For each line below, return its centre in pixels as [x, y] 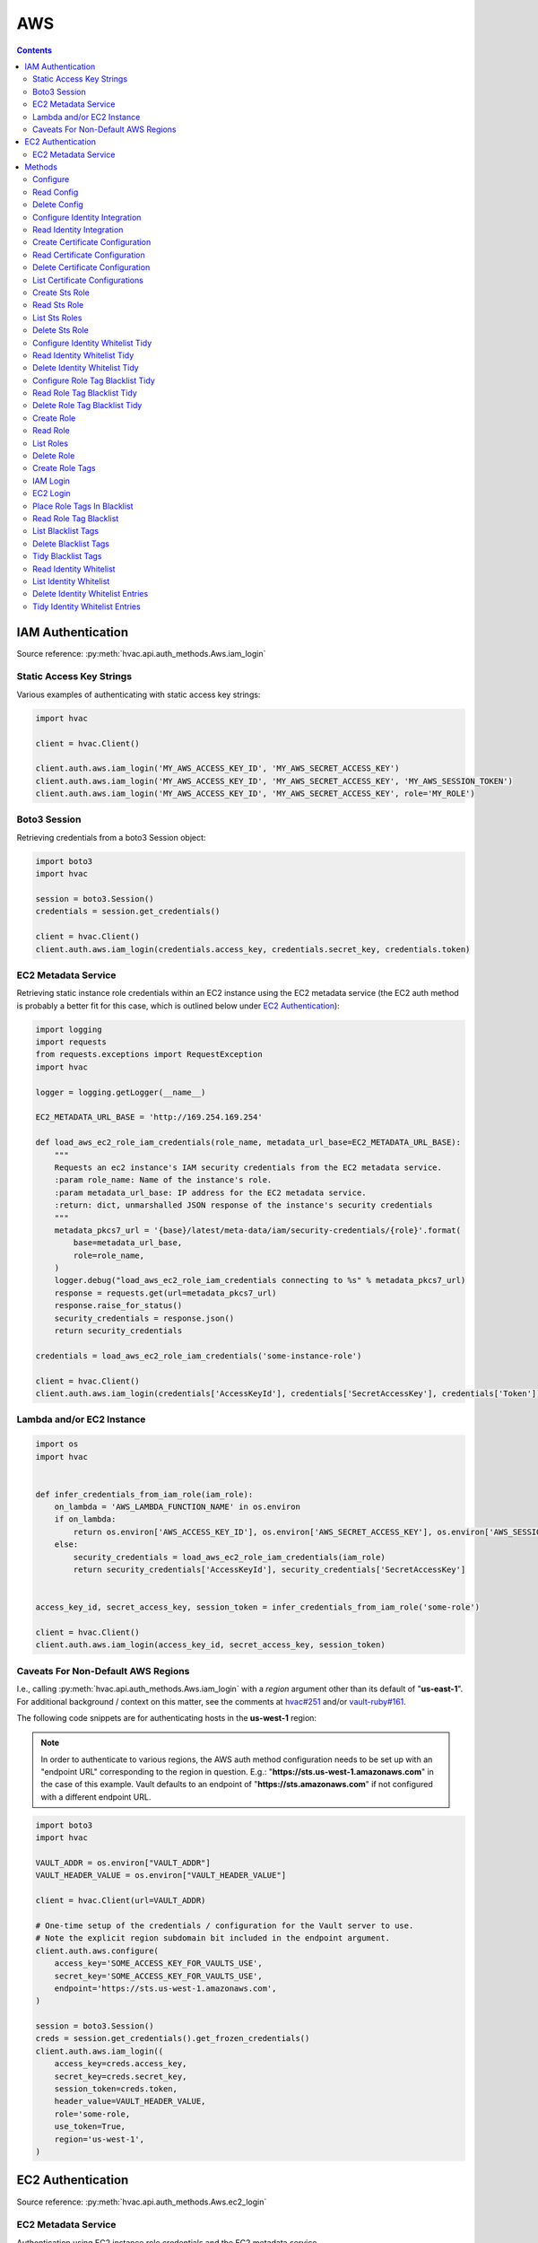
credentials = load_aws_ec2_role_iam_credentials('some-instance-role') [199, 1356]
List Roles [51, 443]
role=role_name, [109, 1255]
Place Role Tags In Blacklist [83, 506]
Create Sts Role [61, 292]
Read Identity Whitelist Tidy [83, 355]
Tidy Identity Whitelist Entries [87, 607]
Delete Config [58, 205]
